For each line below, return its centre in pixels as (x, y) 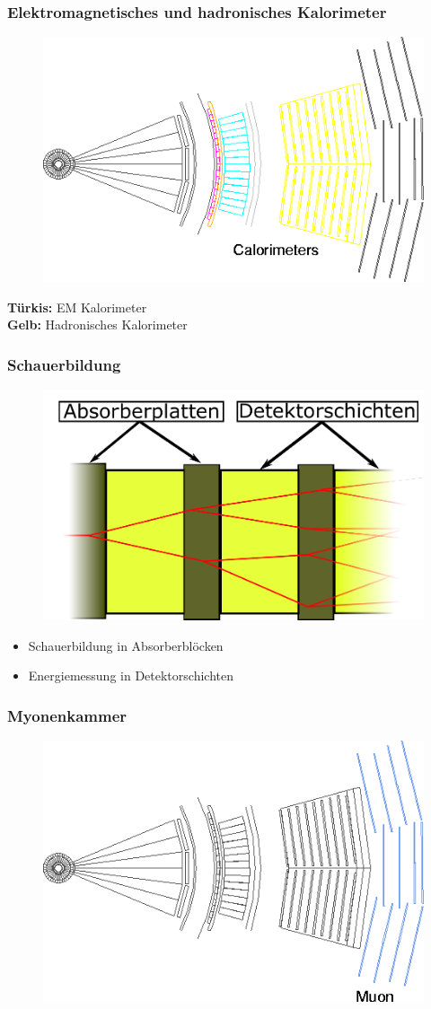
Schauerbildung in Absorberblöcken (126, 645)
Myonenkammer (67, 715)
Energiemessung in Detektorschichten (131, 676)
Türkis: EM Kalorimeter (77, 307)
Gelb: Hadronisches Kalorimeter (97, 325)
